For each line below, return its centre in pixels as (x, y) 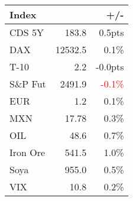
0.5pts (111, 32)
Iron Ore (27, 152)
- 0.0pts (110, 67)
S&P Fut (28, 84)
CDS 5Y (27, 32)
